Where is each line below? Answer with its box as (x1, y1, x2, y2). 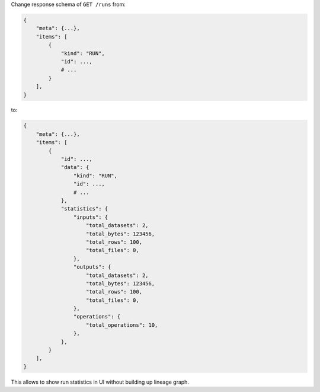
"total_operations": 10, (86, 321, 158, 329)
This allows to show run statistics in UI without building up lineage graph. (11, 378, 190, 385)
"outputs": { (73, 264, 111, 270)
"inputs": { (73, 213, 108, 221)
